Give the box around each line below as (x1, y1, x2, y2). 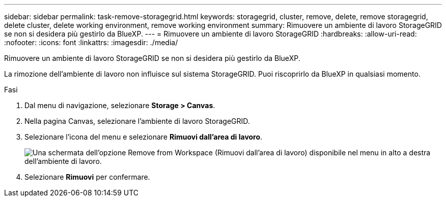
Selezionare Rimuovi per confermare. (24, 173, 150, 181)
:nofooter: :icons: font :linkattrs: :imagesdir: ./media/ (4, 38, 178, 47)
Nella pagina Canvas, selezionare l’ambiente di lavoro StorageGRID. (24, 117, 250, 125)
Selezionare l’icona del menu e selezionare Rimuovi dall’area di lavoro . (24, 132, 263, 141)
